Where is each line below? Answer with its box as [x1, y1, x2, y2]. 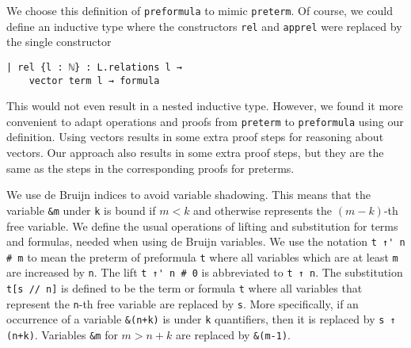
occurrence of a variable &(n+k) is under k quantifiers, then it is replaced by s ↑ [6, 311, 396, 327]
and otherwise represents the [193, 201, 333, 218]
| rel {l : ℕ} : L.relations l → [6, 61, 182, 73]
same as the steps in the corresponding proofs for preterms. [6, 159, 295, 176]
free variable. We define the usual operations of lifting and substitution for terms [6, 217, 398, 234]
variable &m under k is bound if [6, 201, 156, 218]
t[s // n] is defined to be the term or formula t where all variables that [6, 280, 363, 296]
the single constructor [6, 33, 112, 50]
